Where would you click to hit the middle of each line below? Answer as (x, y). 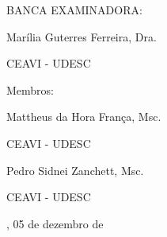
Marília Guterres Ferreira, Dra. (82, 36)
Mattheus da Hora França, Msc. (84, 117)
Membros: (30, 89)
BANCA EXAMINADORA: (74, 10)
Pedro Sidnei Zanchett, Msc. (75, 170)
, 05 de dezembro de (55, 223)
